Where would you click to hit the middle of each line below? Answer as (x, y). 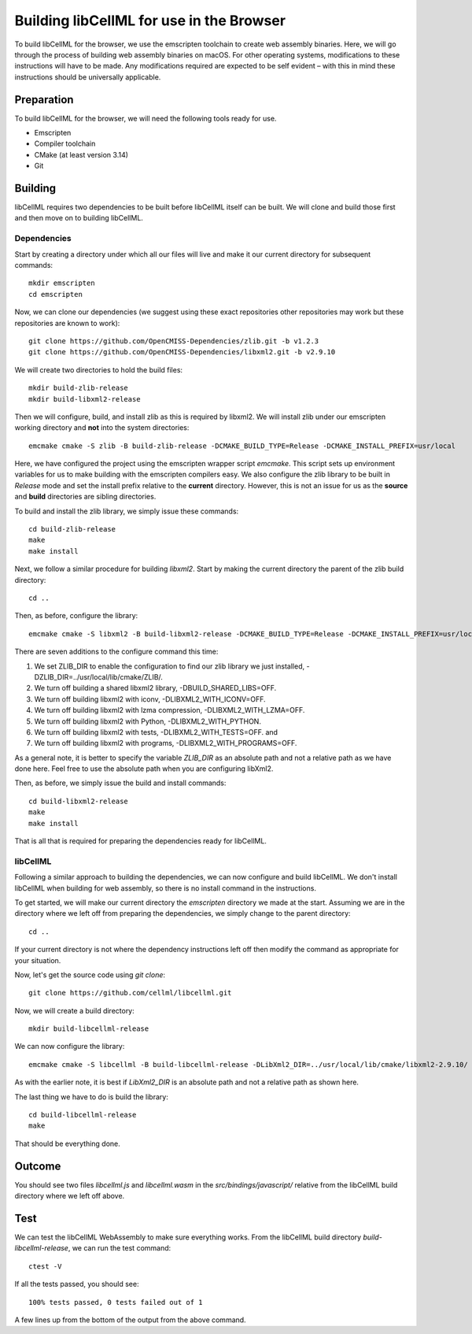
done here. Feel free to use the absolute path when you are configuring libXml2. (144, 769)
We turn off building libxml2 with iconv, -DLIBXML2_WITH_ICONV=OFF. (150, 699)
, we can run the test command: (120, 1248)
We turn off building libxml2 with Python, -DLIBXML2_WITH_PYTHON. (147, 721)
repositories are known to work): (67, 323)
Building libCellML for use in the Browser (150, 20)
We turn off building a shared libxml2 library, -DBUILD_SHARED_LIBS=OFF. (155, 688)
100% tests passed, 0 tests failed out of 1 (116, 1302)
